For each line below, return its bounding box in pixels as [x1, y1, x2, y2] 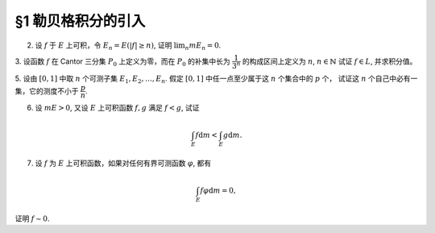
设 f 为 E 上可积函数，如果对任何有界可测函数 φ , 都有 [35, 158, 212, 168]
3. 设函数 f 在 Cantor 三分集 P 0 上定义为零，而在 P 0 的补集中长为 [14, 56, 230, 68]
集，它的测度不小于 [14, 85, 79, 96]
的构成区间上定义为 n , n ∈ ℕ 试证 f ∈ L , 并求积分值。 [242, 56, 417, 66]
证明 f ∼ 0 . [14, 214, 50, 223]
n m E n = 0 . [184, 40, 222, 52]
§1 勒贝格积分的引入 [14, 12, 146, 30]
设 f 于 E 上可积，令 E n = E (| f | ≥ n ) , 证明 [35, 40, 172, 52]
